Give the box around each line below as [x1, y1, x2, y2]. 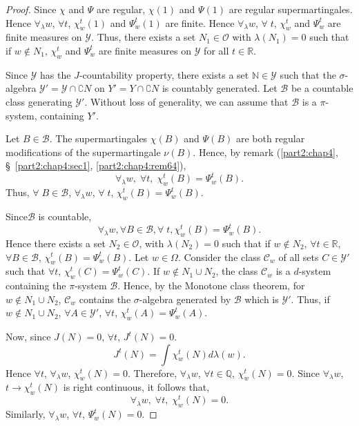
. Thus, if [291, 291, 330, 306]
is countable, [38, 209, 92, 224]
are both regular [235, 131, 305, 146]
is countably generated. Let [162, 81, 278, 95]
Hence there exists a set [6, 235, 106, 250]
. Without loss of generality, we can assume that [84, 94, 289, 108]
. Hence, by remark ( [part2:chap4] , [193, 144, 338, 159]
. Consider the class [177, 249, 261, 264]
